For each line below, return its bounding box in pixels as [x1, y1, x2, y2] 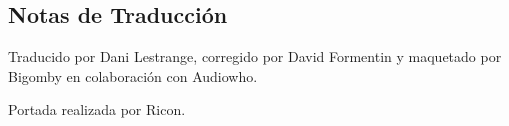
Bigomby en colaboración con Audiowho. [8, 65, 258, 86]
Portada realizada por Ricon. [8, 99, 186, 120]
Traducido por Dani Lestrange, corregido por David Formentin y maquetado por [8, 46, 502, 67]
